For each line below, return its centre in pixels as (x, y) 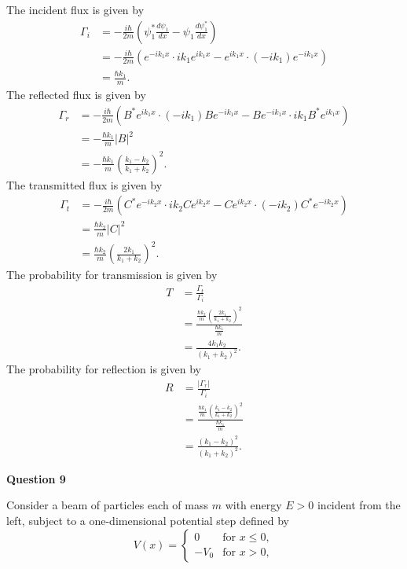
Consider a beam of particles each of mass (108, 505)
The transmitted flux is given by (84, 184)
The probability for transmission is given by (112, 275)
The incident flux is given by (75, 9)
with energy (253, 505)
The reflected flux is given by (76, 95)
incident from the (359, 505)
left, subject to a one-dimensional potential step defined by (148, 520)
